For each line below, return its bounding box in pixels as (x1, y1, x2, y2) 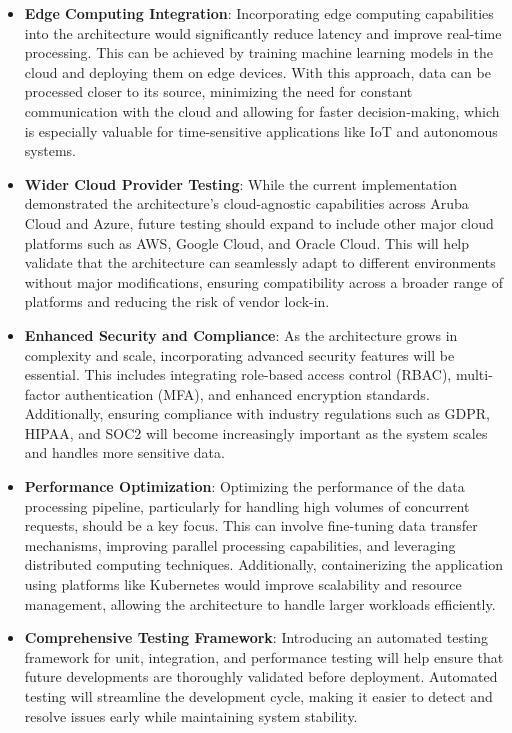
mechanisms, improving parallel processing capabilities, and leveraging (24, 534, 456, 555)
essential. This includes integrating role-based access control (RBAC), (24, 364, 452, 385)
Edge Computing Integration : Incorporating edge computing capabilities (24, 3, 494, 23)
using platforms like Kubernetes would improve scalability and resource (24, 574, 462, 595)
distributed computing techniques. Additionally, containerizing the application (24, 554, 504, 575)
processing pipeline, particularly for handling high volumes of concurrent (24, 495, 470, 516)
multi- (455, 364, 493, 385)
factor (24, 383, 61, 404)
